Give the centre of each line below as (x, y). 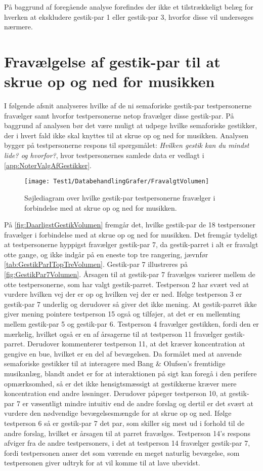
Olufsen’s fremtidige (194, 363)
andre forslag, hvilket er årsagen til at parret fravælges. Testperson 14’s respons (127, 433)
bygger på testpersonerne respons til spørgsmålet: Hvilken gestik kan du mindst (127, 145)
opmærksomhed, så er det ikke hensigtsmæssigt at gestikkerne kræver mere (120, 383)
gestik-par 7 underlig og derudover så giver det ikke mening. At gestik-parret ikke (130, 304)
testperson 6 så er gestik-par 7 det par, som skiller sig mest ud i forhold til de (124, 423)
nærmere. (18, 27)
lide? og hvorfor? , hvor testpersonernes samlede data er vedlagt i (104, 155)
